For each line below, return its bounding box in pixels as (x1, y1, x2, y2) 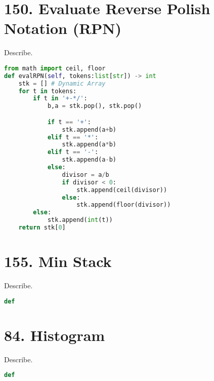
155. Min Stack (4, 251, 112, 272)
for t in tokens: (18, 87, 77, 95)
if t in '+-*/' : (33, 95, 88, 102)
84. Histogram (4, 324, 105, 345)
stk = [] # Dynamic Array (18, 80, 106, 87)
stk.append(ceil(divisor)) (76, 186, 167, 194)
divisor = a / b (62, 171, 109, 178)
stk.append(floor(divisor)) (76, 201, 171, 209)
